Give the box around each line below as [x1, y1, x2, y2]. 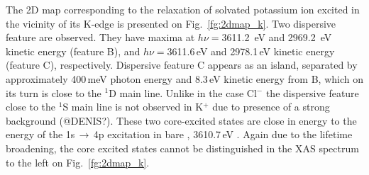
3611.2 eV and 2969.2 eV [221, 30, 332, 45]
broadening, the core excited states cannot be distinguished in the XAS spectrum [6, 140, 359, 155]
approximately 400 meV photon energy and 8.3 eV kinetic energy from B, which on [6, 71, 363, 86]
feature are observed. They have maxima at [6, 30, 195, 45]
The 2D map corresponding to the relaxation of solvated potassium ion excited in [6, 2, 360, 16]
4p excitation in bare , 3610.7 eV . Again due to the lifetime [93, 127, 353, 142]
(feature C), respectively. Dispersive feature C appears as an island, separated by [6, 57, 358, 72]
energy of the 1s [6, 127, 75, 142]
